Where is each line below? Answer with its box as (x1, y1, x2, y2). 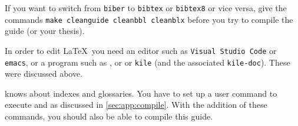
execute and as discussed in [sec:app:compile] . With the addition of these (5, 98, 267, 111)
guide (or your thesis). (5, 25, 85, 37)
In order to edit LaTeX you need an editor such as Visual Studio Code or (5, 44, 277, 56)
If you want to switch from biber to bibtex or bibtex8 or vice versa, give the (5, 2, 287, 13)
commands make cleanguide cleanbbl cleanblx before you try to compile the (5, 13, 293, 25)
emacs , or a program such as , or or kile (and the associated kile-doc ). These (5, 56, 290, 68)
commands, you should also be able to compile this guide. (5, 110, 213, 122)
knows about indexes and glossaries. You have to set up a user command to (5, 87, 277, 99)
